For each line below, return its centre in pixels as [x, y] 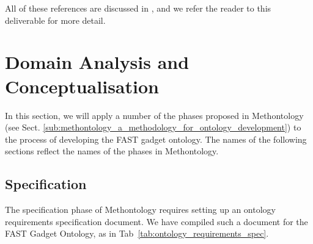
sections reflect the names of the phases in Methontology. [112, 151]
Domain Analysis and [97, 62]
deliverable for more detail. [55, 20]
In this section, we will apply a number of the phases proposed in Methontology [154, 115]
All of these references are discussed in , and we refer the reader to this [138, 8]
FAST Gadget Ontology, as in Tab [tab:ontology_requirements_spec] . [137, 233]
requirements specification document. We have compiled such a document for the [156, 221]
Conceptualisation [82, 86]
